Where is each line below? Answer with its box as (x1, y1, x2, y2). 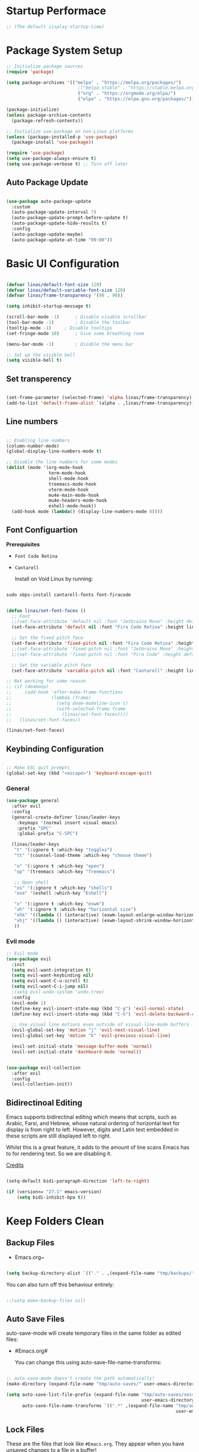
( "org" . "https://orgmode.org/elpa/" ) (78, 91, 176, 97)
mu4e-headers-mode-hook (48, 497, 108, 504)
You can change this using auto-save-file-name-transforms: (14, 1359, 162, 1366)
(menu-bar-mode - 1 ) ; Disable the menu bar (6, 341, 134, 347)
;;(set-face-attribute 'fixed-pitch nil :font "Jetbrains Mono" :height (11, 645, 195, 652)
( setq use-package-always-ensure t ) (6, 156, 97, 162)
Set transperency (6, 374, 72, 384)
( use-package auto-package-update (6, 198, 92, 204)
